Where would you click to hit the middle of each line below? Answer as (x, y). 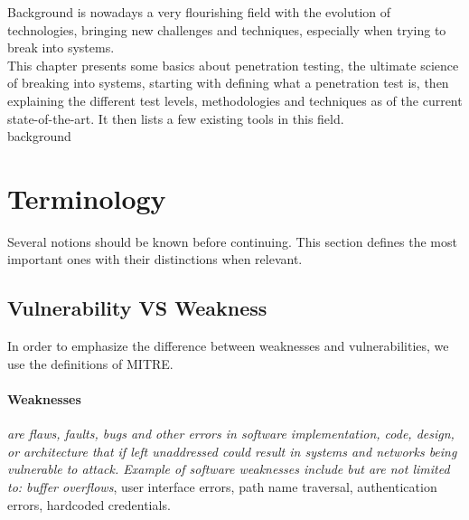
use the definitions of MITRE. (90, 363)
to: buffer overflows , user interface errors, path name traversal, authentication (222, 487)
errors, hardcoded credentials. (89, 504)
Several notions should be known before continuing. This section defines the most (232, 241)
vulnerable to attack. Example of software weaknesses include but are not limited (229, 469)
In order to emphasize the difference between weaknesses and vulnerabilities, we (228, 346)
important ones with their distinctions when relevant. (155, 259)
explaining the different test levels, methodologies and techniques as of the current (235, 100)
